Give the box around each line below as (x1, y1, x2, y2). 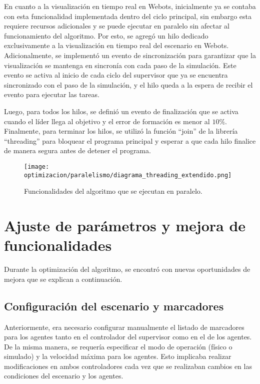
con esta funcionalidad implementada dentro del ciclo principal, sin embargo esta (4, 11, 252, 21)
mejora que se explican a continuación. (4, 273, 122, 284)
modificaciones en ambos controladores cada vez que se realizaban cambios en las (4, 360, 252, 371)
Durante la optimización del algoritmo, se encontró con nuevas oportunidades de (4, 264, 250, 274)
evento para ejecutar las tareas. (4, 89, 99, 100)
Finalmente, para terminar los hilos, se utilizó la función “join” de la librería (4, 126, 238, 136)
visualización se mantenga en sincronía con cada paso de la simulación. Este (4, 60, 236, 70)
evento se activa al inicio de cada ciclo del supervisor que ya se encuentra (4, 70, 228, 80)
